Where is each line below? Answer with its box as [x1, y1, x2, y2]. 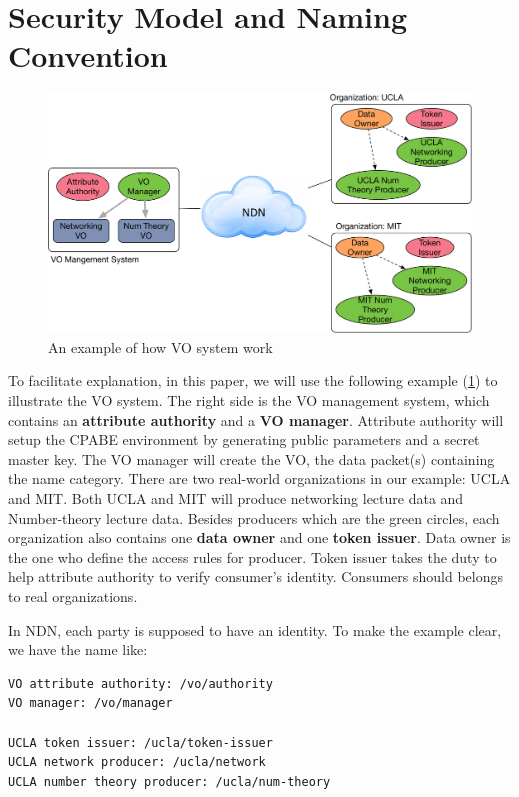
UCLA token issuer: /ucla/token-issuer [8, 735, 273, 750]
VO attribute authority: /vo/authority [8, 676, 273, 691]
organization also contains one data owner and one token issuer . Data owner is [8, 527, 511, 548]
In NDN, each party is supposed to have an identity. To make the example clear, [8, 619, 502, 640]
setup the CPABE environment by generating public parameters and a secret [8, 429, 480, 450]
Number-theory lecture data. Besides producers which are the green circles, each [8, 507, 500, 528]
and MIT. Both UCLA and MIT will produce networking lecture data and [8, 487, 464, 508]
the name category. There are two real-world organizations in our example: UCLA [8, 468, 511, 489]
